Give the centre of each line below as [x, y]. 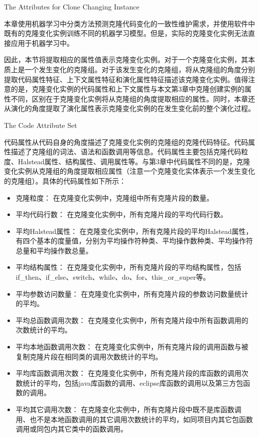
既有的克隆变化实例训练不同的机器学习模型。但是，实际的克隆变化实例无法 [126, 33]
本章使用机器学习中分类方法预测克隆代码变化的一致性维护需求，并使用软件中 [129, 23]
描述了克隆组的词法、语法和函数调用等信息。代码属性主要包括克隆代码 [126, 152]
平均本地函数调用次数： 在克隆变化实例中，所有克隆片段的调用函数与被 [132, 347]
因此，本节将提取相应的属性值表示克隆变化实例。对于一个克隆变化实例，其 [126, 59]
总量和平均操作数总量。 [54, 250]
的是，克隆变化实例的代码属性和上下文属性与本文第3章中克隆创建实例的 [128, 89]
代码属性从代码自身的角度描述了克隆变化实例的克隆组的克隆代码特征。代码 [126, 142]
